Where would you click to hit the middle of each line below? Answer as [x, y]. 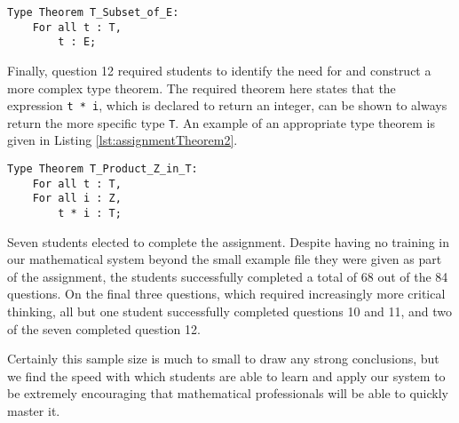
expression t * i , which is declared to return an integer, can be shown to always [227, 105]
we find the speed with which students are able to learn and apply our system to [226, 375]
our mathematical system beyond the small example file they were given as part [225, 259]
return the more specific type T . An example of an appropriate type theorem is [222, 122]
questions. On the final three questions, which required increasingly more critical [226, 294]
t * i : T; [90, 214]
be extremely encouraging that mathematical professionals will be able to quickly [228, 393]
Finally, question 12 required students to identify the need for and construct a [219, 70]
